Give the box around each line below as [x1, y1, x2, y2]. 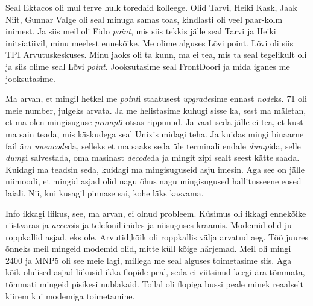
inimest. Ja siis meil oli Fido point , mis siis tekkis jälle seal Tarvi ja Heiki [5, 25, 276, 37]
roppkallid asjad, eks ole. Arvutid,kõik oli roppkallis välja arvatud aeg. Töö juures [5, 230, 308, 243]
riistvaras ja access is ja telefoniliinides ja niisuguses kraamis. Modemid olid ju [5, 219, 292, 231]
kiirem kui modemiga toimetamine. [5, 289, 135, 302]
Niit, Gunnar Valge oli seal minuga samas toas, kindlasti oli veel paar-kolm [5, 13, 283, 25]
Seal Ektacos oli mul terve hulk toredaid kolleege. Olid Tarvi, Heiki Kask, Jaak [5, 1, 297, 13]
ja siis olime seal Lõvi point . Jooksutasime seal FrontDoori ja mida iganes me [5, 60, 290, 72]
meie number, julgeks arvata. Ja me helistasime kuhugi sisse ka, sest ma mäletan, [5, 104, 306, 116]
